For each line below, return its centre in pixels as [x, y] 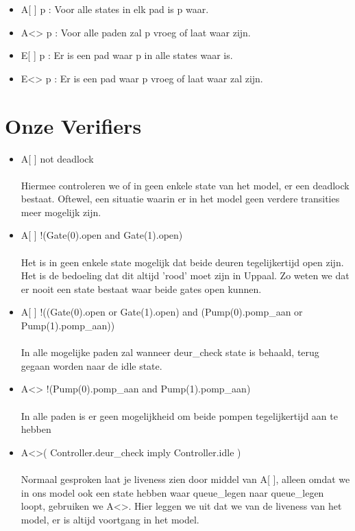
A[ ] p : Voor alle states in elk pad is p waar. [115, 9]
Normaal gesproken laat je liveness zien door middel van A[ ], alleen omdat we [185, 479]
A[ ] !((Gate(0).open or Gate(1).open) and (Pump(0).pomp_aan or [162, 312]
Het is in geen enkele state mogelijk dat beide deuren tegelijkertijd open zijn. [182, 262]
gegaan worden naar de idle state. [91, 365]
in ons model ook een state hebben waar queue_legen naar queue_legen [172, 492]
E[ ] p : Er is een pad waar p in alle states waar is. [127, 55]
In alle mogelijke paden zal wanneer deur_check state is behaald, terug [170, 352]
